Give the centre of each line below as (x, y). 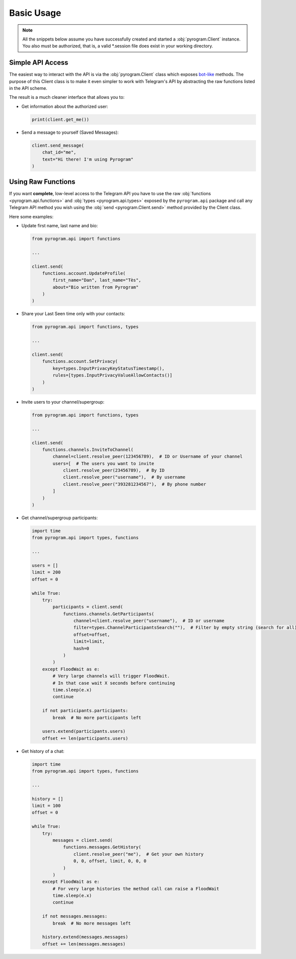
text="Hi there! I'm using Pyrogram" (88, 159)
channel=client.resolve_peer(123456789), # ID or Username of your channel (148, 457)
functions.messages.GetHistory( (102, 847)
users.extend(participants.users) (84, 731)
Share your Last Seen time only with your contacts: (73, 314)
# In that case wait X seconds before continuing (114, 683)
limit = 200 (46, 572)
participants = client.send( (88, 607)
